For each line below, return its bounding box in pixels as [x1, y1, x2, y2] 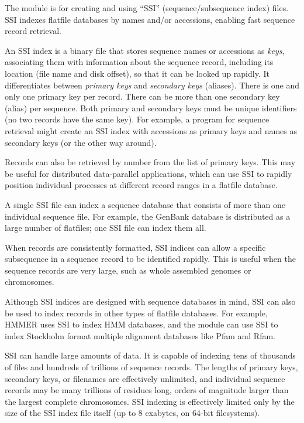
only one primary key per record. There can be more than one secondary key [5, 90, 280, 103]
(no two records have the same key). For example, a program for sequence [5, 113, 270, 125]
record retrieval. [5, 25, 61, 37]
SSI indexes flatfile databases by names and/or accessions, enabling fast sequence [5, 13, 295, 25]
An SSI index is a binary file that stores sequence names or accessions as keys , [5, 44, 285, 56]
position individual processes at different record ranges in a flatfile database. [5, 179, 278, 191]
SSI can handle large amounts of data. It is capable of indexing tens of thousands [5, 349, 296, 361]
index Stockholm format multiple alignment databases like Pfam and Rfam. [5, 329, 275, 342]
